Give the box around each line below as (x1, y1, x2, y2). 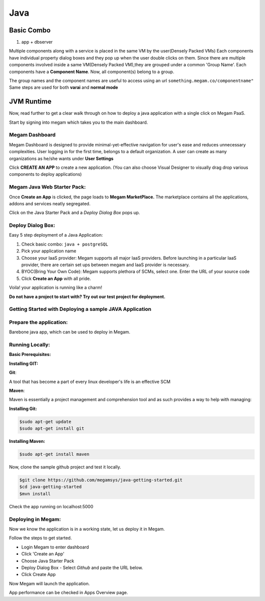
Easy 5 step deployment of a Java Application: (9, 232, 103, 238)
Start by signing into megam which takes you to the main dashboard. (9, 119, 148, 125)
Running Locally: (9, 341, 51, 348)
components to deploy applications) (9, 171, 82, 177)
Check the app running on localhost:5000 (9, 503, 93, 509)
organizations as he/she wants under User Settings (9, 155, 114, 162)
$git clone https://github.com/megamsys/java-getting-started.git (19, 477, 183, 483)
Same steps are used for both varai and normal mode (9, 84, 118, 90)
